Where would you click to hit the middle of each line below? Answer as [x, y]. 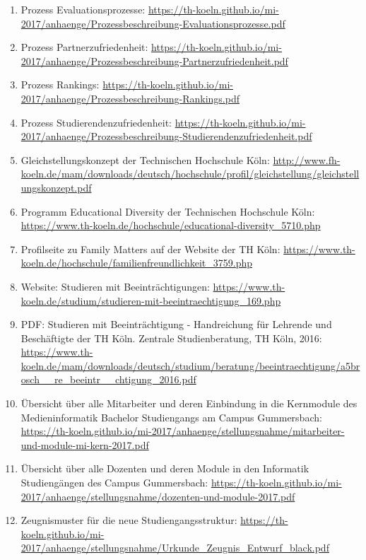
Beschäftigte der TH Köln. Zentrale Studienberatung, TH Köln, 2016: [171, 338]
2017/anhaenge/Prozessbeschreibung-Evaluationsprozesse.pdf [153, 23]
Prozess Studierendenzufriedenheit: [96, 122]
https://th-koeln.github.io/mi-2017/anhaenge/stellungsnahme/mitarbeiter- [183, 431]
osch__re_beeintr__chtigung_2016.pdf [108, 379]
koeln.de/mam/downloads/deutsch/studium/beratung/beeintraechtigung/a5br [190, 365]
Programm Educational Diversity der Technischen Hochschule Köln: [168, 211]
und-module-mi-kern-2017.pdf [85, 444]
